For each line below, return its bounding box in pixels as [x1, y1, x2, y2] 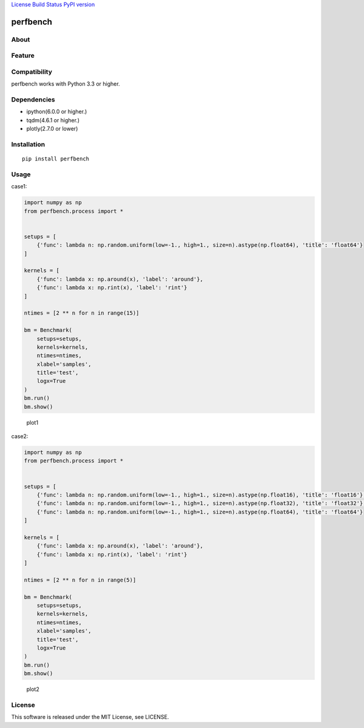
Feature [11, 52, 35, 60]
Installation [11, 140, 45, 148]
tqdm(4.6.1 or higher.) [26, 116, 80, 124]
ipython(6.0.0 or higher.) [26, 108, 87, 115]
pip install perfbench [22, 156, 90, 162]
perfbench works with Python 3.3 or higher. [11, 80, 121, 88]
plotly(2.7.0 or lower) [26, 125, 78, 132]
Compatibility [11, 67, 53, 76]
